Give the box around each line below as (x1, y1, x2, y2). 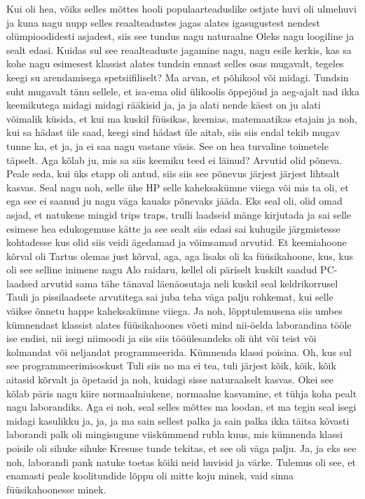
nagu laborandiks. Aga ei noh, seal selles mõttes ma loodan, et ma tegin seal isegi (6, 399, 357, 414)
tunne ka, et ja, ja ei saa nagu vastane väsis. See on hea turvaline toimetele (6, 138, 329, 153)
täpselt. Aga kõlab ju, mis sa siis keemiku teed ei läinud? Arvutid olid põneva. (6, 152, 343, 167)
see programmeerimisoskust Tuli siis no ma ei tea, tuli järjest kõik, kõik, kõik (6, 358, 336, 373)
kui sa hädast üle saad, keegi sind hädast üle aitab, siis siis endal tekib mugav (6, 125, 340, 139)
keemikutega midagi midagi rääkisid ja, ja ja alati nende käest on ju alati (6, 97, 321, 112)
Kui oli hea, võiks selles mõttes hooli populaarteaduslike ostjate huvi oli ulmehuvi (6, 1, 357, 15)
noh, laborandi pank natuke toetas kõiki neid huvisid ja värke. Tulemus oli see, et (6, 454, 356, 469)
